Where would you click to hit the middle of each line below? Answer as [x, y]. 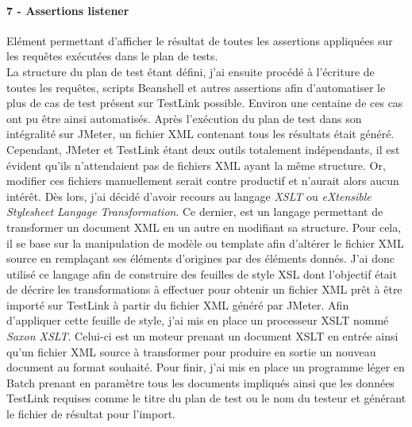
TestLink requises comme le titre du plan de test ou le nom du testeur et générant [206, 398]
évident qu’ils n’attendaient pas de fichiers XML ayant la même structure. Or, [196, 165]
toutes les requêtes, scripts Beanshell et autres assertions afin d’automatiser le [196, 87]
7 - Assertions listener [68, 10]
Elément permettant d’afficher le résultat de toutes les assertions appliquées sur [200, 40]
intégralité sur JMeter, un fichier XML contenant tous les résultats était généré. [200, 134]
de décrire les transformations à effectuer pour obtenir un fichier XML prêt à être [204, 289]
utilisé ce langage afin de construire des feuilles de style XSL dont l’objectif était [202, 273]
